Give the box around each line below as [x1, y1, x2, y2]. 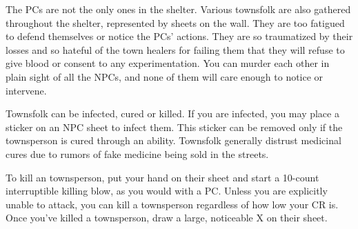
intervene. [6, 83, 47, 97]
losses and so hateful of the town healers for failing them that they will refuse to [6, 42, 345, 57]
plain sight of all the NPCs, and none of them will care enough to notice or [6, 69, 324, 83]
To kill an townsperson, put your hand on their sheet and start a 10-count [6, 170, 319, 184]
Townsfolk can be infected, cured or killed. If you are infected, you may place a [6, 106, 339, 121]
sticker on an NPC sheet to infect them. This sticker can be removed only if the [6, 119, 343, 134]
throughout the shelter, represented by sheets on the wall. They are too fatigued [6, 15, 345, 30]
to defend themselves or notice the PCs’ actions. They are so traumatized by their [6, 29, 353, 43]
